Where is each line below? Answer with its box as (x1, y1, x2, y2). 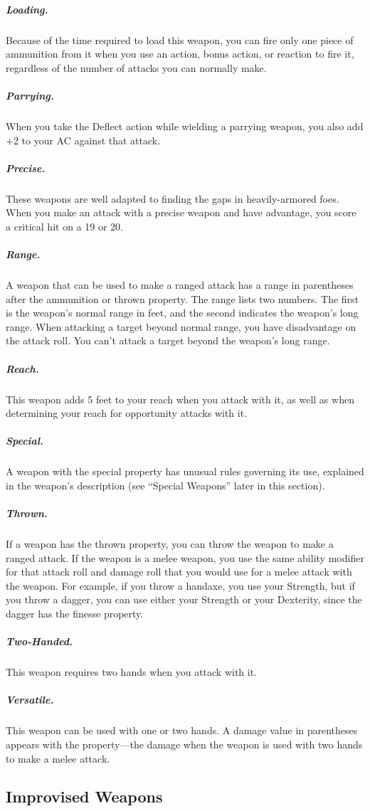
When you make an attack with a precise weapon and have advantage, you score (6, 205, 356, 220)
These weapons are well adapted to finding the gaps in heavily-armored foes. (6, 191, 339, 206)
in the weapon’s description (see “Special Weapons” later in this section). (6, 477, 325, 492)
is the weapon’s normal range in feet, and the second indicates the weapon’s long (6, 305, 359, 320)
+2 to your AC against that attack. (6, 132, 161, 147)
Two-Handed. (6, 634, 73, 649)
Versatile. (6, 692, 54, 707)
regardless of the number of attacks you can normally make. (6, 60, 267, 75)
